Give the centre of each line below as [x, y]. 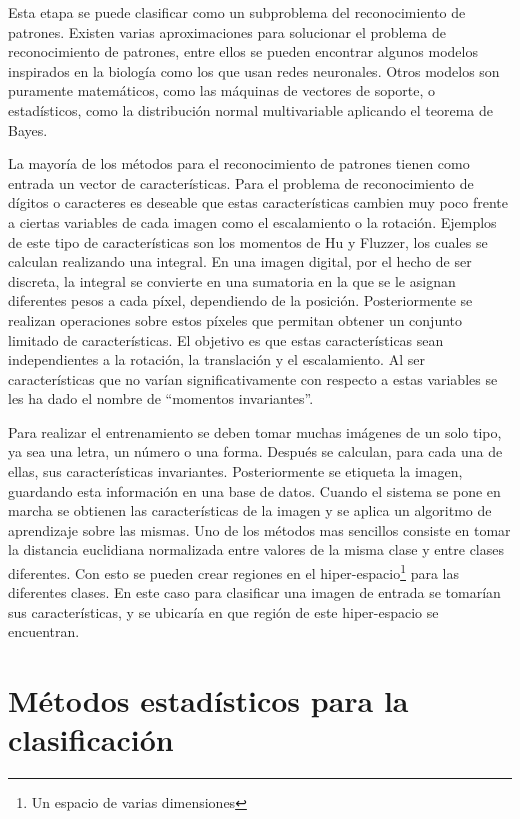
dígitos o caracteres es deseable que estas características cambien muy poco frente [258, 202]
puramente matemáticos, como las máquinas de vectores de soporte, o [222, 90]
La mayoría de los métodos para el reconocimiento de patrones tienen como [239, 163]
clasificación [91, 739]
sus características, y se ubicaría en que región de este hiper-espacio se [223, 611]
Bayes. [28, 129]
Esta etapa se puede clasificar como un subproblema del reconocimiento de [237, 12]
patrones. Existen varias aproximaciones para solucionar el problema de [227, 31]
